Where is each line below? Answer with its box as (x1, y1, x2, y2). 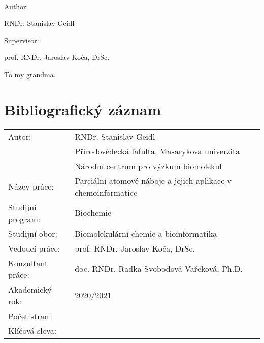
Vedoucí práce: (8, 242, 60, 254)
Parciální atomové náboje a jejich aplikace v (75, 174, 232, 186)
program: (8, 212, 41, 225)
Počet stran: (8, 309, 51, 322)
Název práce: (8, 180, 54, 193)
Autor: (8, 130, 31, 142)
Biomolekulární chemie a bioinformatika (75, 227, 217, 239)
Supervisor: (4, 35, 39, 45)
